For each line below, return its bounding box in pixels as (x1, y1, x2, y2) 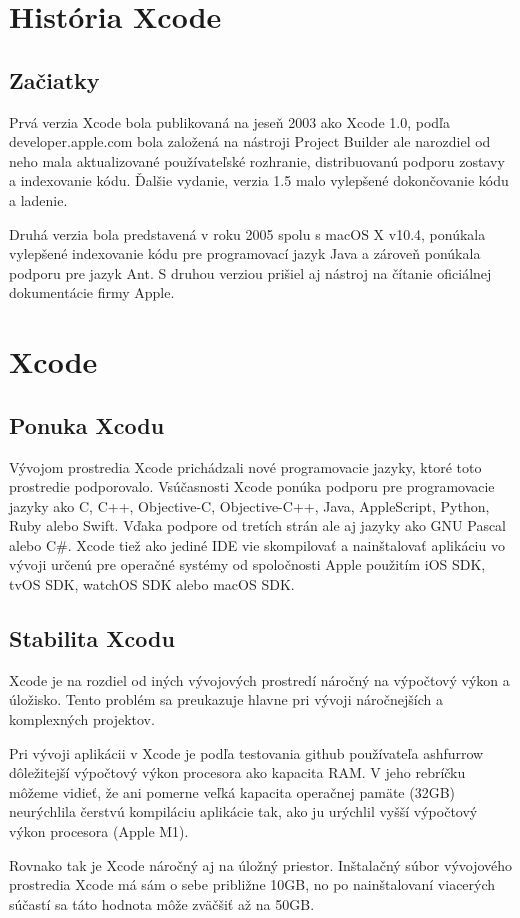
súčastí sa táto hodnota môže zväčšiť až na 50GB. (9, 893, 315, 914)
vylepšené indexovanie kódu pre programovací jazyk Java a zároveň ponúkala (9, 243, 481, 264)
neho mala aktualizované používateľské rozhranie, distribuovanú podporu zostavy (9, 150, 505, 171)
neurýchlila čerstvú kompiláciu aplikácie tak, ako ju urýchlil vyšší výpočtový (9, 801, 478, 822)
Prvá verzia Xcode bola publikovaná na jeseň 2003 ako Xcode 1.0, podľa (9, 111, 450, 132)
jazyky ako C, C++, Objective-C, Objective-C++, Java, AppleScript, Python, (9, 495, 490, 516)
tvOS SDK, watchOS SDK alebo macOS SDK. (9, 574, 295, 595)
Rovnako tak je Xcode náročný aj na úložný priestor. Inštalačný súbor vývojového (9, 854, 513, 875)
